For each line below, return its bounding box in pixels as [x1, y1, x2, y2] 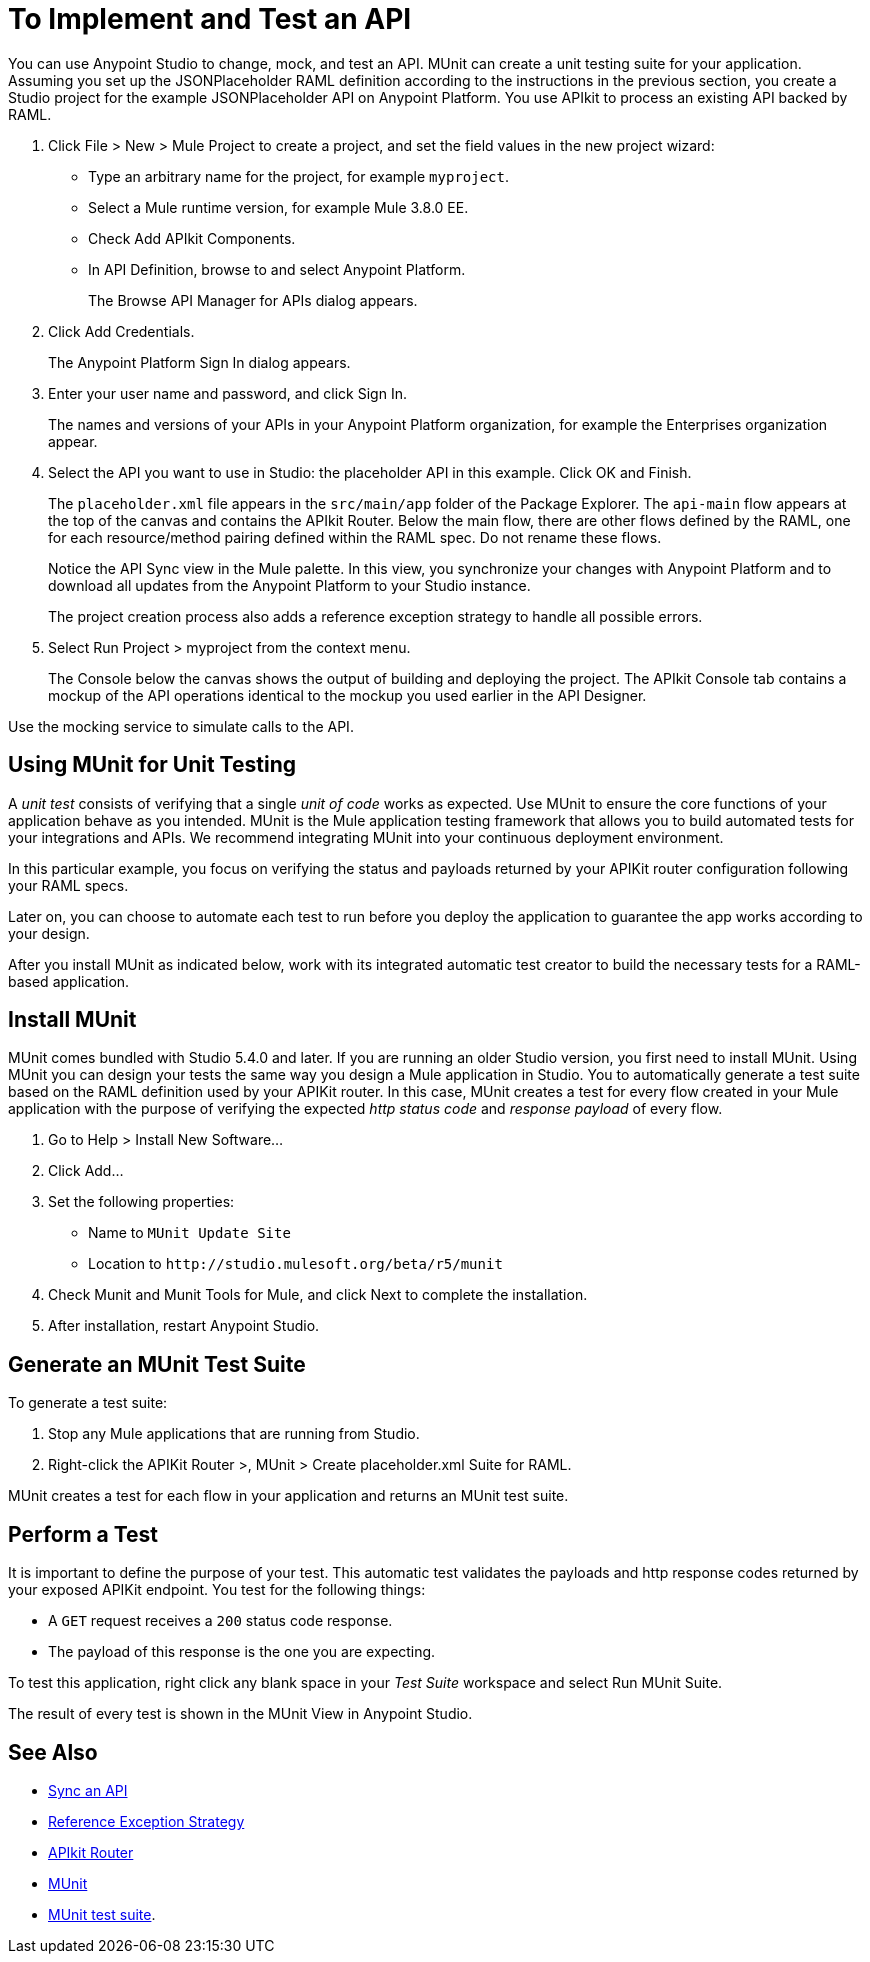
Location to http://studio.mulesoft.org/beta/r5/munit [88, 1255, 503, 1273]
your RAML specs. [8, 876, 129, 894]
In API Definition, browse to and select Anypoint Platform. [88, 260, 466, 278]
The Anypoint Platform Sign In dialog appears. [48, 353, 351, 371]
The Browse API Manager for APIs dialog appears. [88, 291, 418, 309]
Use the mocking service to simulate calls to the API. [8, 717, 354, 735]
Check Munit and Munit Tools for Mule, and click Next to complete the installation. [48, 1286, 588, 1304]
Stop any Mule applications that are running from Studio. [48, 1425, 420, 1443]
